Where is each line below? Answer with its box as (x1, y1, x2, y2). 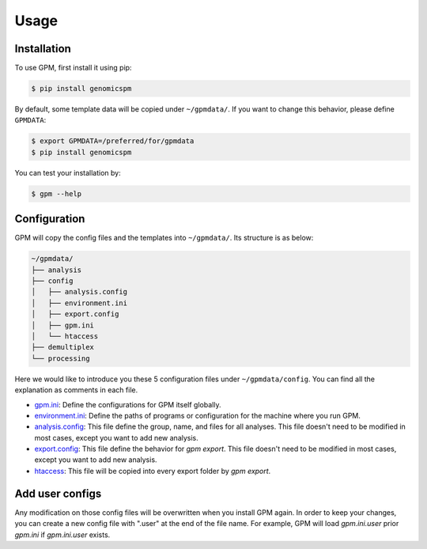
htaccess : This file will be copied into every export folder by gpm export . (34, 466, 271, 475)
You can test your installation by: (14, 168, 122, 177)
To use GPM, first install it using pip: (14, 63, 132, 73)
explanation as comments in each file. (14, 385, 138, 395)
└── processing (31, 354, 90, 363)
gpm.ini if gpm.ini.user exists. (14, 530, 111, 540)
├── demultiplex (31, 343, 95, 352)
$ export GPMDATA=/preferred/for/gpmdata (31, 137, 195, 146)
